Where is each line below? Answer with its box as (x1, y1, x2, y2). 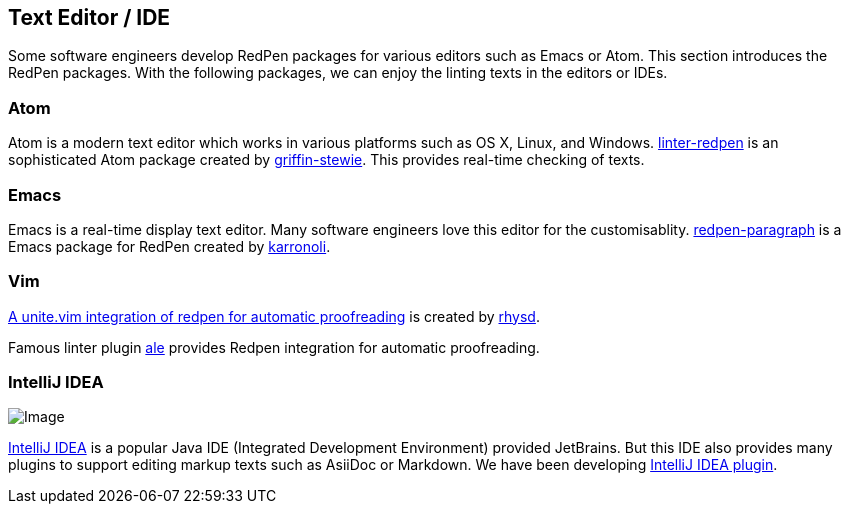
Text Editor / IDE (8, 5, 171, 30)
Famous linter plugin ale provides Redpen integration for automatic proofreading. (8, 338, 540, 356)
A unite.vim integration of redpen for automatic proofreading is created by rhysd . (8, 307, 540, 325)
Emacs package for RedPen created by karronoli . (8, 237, 331, 255)
